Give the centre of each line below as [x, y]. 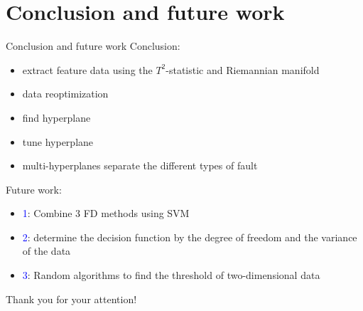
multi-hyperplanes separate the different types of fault [140, 165]
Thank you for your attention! [71, 299]
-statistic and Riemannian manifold [243, 69]
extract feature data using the [87, 69]
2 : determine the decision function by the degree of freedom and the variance [190, 237]
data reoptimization [65, 94]
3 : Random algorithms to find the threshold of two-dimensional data [171, 275]
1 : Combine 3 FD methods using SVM [106, 213]
